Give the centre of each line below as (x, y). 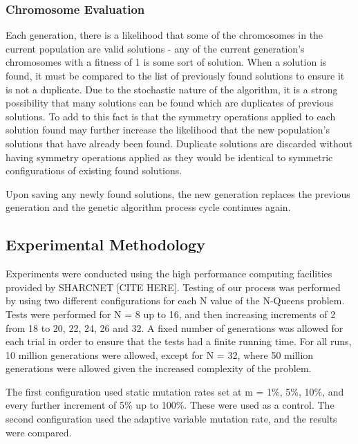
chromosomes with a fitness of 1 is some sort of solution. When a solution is (166, 62)
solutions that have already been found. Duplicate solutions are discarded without (179, 143)
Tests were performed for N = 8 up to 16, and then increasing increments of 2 (171, 314)
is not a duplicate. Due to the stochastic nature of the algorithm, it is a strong (172, 89)
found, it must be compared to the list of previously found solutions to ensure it (175, 75)
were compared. (39, 432)
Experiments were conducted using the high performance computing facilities (169, 274)
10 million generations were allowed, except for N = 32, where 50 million (160, 354)
